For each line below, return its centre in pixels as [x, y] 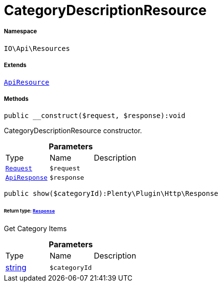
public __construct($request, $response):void [95, 116]
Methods [16, 99]
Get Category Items [35, 229]
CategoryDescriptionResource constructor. [73, 131]
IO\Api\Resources [37, 48]
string [16, 268]
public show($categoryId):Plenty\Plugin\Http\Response [111, 194]
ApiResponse [27, 178]
